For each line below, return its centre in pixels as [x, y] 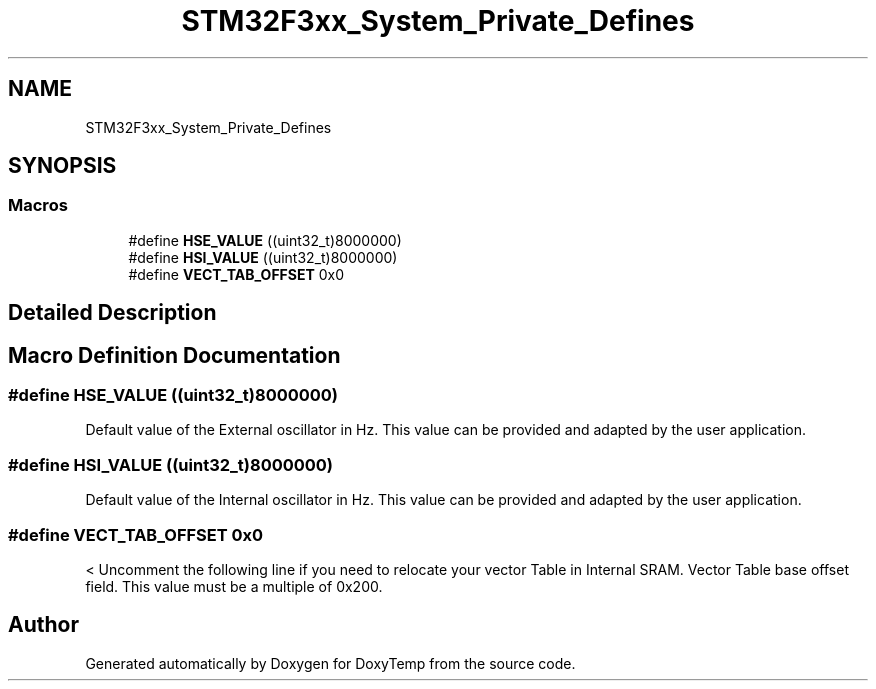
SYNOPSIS [62, 166]
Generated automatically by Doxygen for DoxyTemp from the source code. [330, 663]
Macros [38, 205]
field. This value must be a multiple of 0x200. [234, 586]
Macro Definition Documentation [174, 355]
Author [43, 625]
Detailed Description [112, 313]
